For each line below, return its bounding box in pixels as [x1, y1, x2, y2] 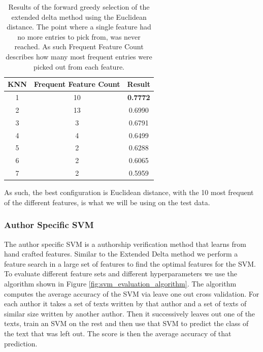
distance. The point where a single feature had [7, 21, 151, 32]
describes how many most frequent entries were [6, 51, 152, 61]
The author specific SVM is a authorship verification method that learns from [4, 238, 246, 249]
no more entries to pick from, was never [17, 31, 141, 42]
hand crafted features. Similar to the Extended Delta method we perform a [4, 248, 238, 259]
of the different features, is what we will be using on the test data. [4, 197, 210, 207]
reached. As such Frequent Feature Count [14, 41, 144, 52]
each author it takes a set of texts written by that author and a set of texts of [4, 298, 247, 309]
